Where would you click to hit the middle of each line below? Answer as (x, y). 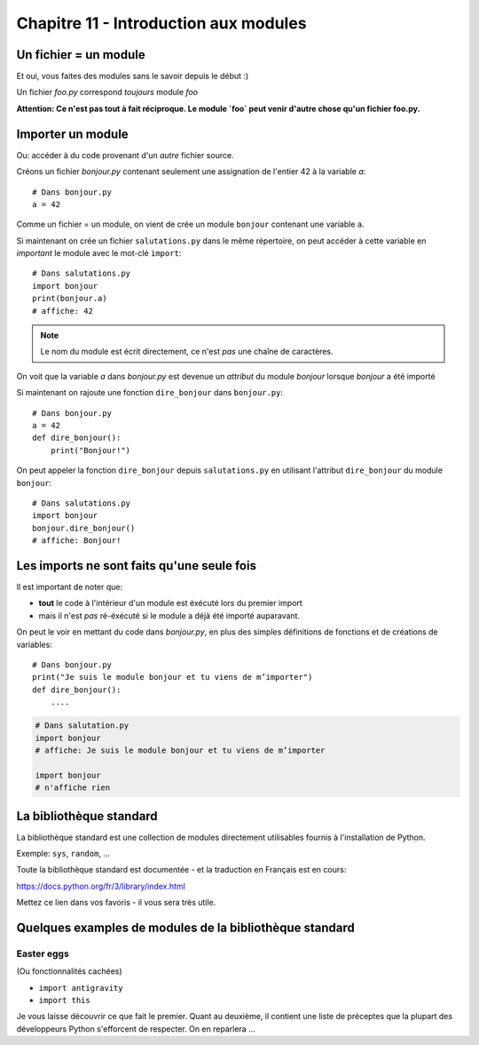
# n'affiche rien (73, 788)
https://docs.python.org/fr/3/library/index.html (101, 886)
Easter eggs (43, 953)
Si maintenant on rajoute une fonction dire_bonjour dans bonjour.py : (150, 393)
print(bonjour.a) (70, 299)
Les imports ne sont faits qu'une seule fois (137, 566)
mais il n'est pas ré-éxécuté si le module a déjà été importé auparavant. (169, 615)
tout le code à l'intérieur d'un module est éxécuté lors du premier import (171, 603)
